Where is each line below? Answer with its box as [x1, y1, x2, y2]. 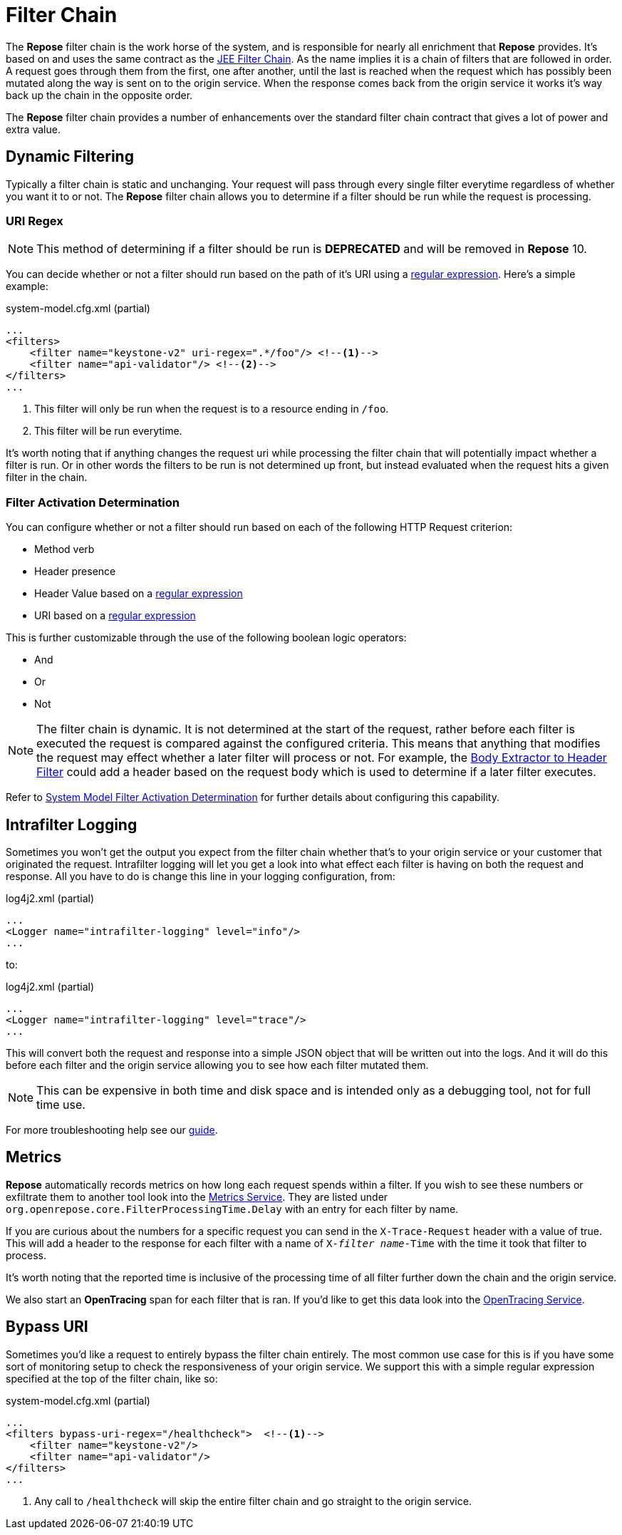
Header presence [34, 565, 116, 578]
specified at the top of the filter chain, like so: [6, 1372, 218, 1385]
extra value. [6, 123, 61, 135]
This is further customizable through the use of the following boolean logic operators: [6, 631, 407, 644]
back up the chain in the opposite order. [6, 88, 193, 101]
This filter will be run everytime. [34, 425, 182, 438]
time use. [36, 1097, 85, 1112]
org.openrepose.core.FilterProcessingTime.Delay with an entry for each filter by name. [6, 1202, 459, 1215]
